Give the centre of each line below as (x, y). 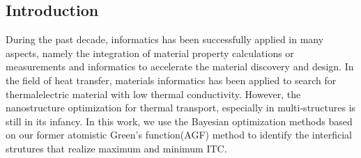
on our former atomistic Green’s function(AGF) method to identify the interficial (179, 135)
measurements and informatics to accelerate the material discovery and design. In (180, 66)
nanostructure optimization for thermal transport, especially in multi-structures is (181, 108)
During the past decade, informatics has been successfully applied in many (165, 39)
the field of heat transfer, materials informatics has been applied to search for (171, 80)
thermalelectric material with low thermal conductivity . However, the (153, 94)
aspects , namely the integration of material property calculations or (150, 53)
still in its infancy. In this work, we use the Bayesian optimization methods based (179, 121)
